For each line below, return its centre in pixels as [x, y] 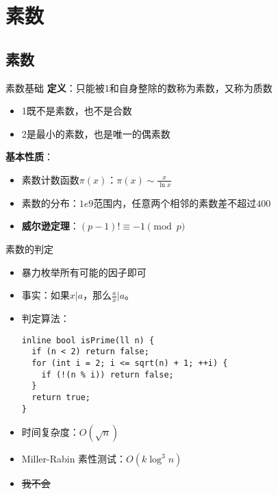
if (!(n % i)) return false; [108, 374]
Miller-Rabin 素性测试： [74, 459]
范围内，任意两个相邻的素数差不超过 [175, 202]
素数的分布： [50, 202]
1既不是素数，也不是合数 [77, 111]
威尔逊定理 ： [50, 226]
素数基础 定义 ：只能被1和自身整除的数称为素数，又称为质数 [139, 87]
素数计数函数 [50, 179]
